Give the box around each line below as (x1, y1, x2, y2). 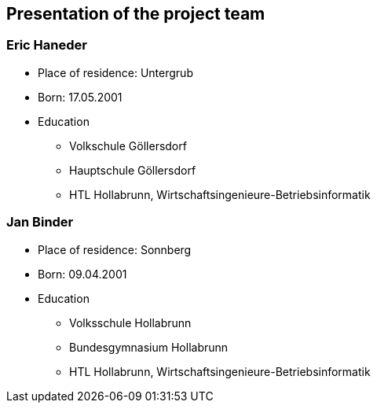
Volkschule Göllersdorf (69, 138, 187, 153)
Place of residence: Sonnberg (38, 242, 192, 256)
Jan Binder (6, 214, 74, 230)
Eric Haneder (6, 37, 87, 53)
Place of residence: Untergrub (38, 65, 193, 79)
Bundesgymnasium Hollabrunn (69, 340, 229, 354)
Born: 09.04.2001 (38, 267, 127, 281)
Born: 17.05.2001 (38, 90, 123, 104)
